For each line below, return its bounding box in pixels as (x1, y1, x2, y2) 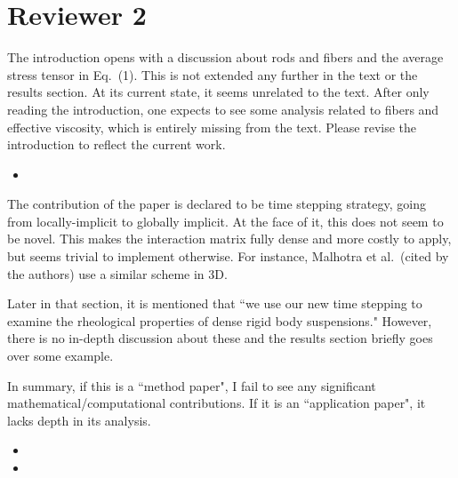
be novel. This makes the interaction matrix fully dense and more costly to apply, (7, 229, 452, 248)
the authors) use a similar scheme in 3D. (7, 264, 228, 283)
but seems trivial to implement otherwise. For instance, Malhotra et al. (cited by (7, 247, 449, 266)
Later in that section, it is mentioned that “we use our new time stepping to (7, 294, 422, 313)
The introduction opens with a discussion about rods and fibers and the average (7, 48, 444, 67)
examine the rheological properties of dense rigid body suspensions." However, (7, 311, 432, 330)
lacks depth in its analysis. (7, 410, 151, 429)
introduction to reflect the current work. (7, 135, 226, 154)
